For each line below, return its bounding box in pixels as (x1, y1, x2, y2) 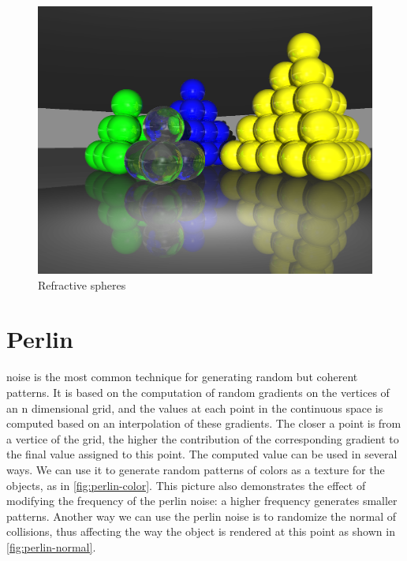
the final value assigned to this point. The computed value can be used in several (6, 446, 398, 462)
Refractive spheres (38, 276, 126, 293)
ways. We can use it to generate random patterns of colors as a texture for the (6, 461, 385, 477)
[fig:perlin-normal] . (6, 538, 96, 555)
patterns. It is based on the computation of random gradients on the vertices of (6, 384, 390, 401)
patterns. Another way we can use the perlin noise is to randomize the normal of (6, 507, 396, 524)
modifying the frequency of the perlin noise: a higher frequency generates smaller (6, 492, 398, 509)
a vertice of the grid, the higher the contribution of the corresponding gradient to (6, 430, 399, 447)
